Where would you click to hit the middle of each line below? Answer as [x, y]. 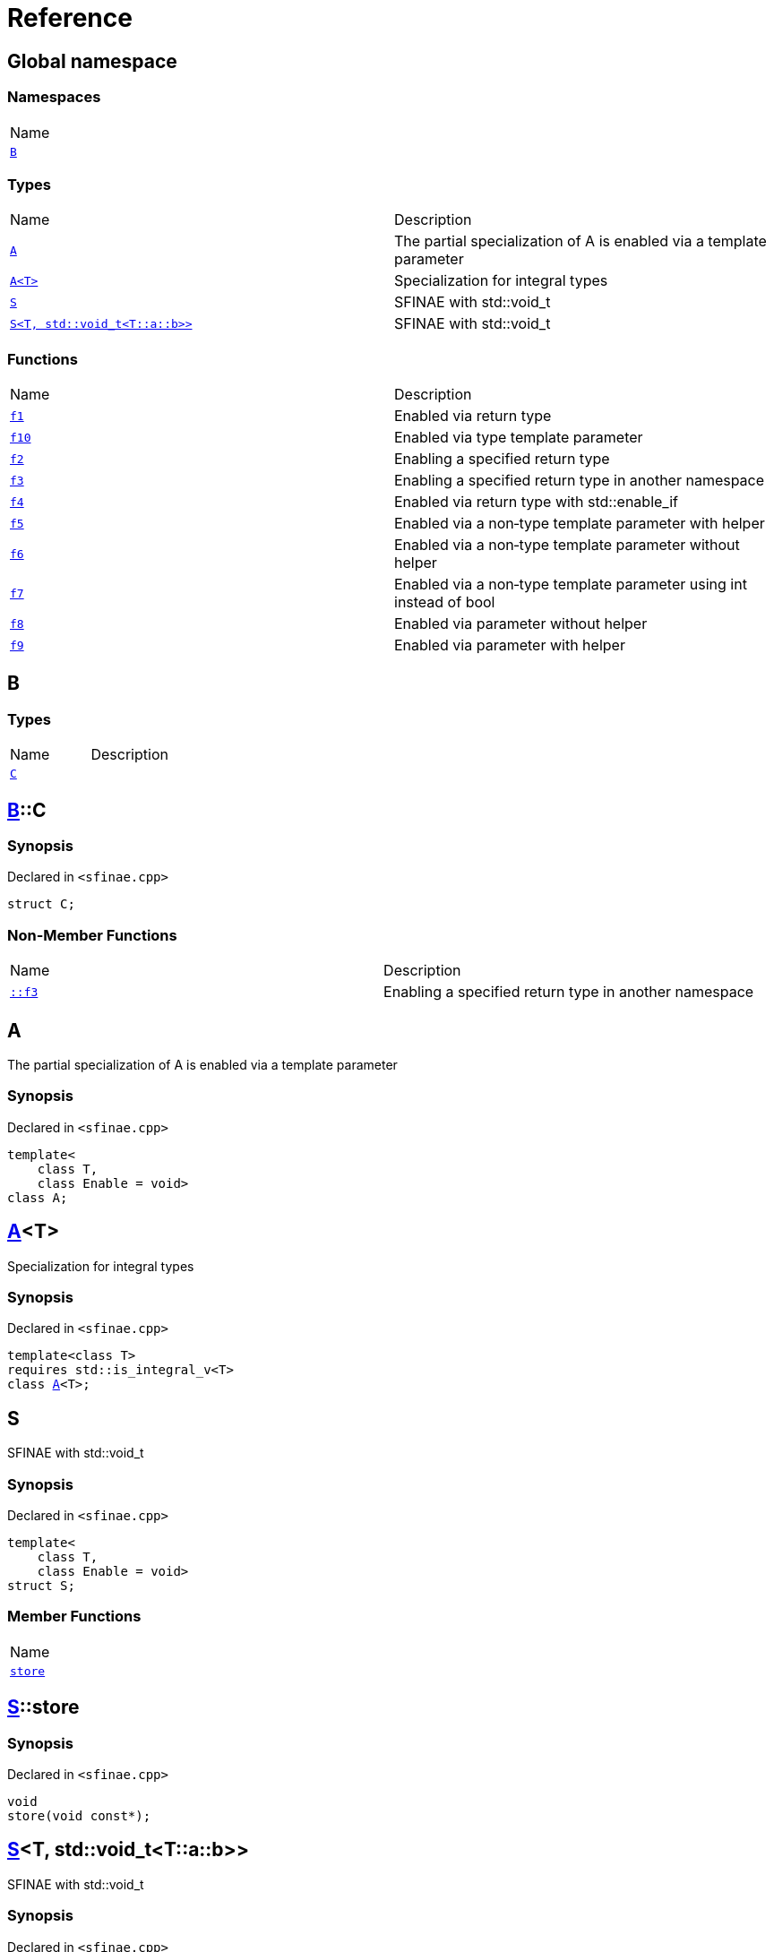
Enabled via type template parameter [519, 438]
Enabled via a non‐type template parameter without [567, 545]
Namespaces [54, 97]
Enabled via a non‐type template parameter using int [571, 585]
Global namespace [92, 61]
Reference [70, 18]
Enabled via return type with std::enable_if [536, 502]
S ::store [43, 1707]
